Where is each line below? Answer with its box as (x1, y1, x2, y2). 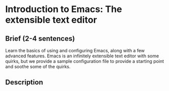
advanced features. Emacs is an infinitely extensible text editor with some (5, 53, 159, 59)
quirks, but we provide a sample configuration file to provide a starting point (5, 58, 164, 64)
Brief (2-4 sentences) (5, 34, 75, 43)
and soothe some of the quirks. (5, 64, 71, 69)
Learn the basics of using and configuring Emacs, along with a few (5, 48, 145, 53)
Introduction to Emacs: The (5, 4, 122, 15)
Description (5, 78, 43, 86)
